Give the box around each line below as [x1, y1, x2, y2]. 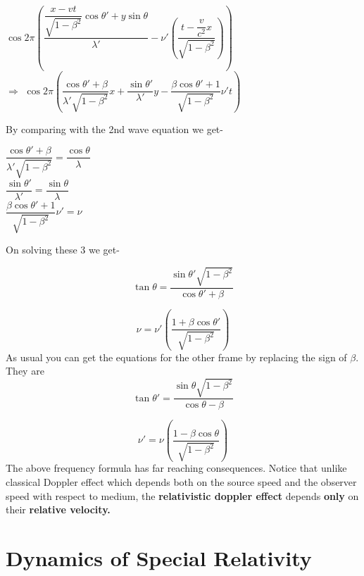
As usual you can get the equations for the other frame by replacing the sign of [6, 349, 347, 364]
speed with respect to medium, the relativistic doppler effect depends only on [6, 488, 359, 503]
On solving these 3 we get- [6, 242, 120, 257]
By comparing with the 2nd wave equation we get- [6, 121, 223, 136]
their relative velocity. [6, 502, 111, 517]
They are [6, 363, 44, 378]
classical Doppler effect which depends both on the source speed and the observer [6, 475, 357, 489]
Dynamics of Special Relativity [6, 544, 312, 572]
